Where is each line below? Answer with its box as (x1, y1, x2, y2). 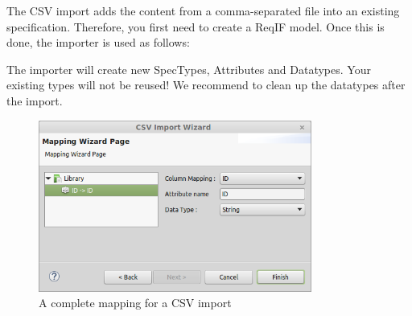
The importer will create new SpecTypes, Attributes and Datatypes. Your (6, 60, 371, 77)
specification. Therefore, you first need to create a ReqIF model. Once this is (6, 18, 385, 35)
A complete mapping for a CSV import (39, 294, 232, 311)
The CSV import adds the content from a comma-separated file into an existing (6, 2, 400, 18)
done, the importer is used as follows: (6, 34, 190, 51)
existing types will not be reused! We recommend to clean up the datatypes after (6, 76, 406, 93)
